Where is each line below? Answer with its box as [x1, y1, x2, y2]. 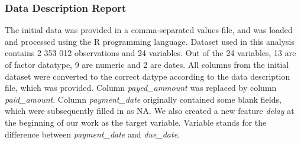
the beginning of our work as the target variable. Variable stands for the [5, 116, 267, 128]
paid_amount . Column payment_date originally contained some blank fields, [5, 93, 281, 105]
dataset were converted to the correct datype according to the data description [5, 70, 290, 82]
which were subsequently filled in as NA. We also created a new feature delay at [5, 104, 294, 117]
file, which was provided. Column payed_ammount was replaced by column [5, 81, 277, 94]
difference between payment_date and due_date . [5, 127, 180, 140]
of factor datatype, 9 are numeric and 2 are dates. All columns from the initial [5, 58, 289, 70]
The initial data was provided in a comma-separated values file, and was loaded [5, 24, 293, 36]
